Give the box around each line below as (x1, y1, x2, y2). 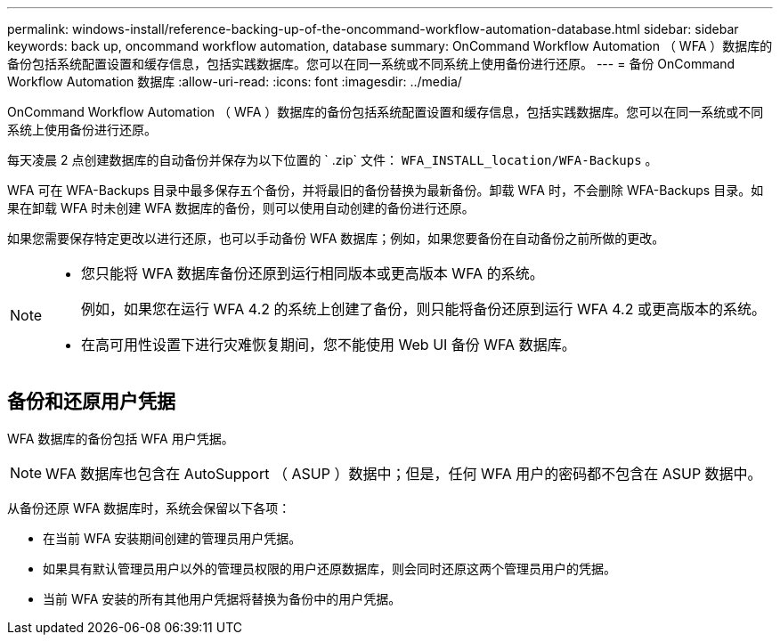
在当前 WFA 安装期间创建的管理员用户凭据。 (43, 530, 302, 546)
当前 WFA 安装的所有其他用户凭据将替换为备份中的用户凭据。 (43, 590, 402, 606)
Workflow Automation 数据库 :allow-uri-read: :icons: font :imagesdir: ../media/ (7, 74, 462, 89)
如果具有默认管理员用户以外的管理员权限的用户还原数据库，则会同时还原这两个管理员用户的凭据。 (43, 560, 616, 576)
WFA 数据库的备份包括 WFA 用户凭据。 (7, 430, 234, 446)
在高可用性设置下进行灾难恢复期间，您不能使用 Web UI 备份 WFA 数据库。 (81, 336, 576, 354)
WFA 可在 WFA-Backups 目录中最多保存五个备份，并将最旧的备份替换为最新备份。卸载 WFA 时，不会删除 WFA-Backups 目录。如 (7, 183, 764, 198)
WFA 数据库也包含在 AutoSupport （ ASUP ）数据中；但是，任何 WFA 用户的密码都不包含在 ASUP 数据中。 (45, 464, 762, 483)
